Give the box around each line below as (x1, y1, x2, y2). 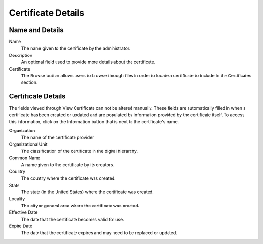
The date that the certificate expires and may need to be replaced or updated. (21, 230, 178, 236)
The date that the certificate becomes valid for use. (21, 216, 124, 222)
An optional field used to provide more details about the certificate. (21, 59, 156, 65)
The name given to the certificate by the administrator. (21, 45, 131, 51)
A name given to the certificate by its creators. (21, 162, 114, 168)
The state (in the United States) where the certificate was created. (21, 189, 154, 195)
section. (21, 79, 38, 85)
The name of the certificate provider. (21, 134, 95, 140)
